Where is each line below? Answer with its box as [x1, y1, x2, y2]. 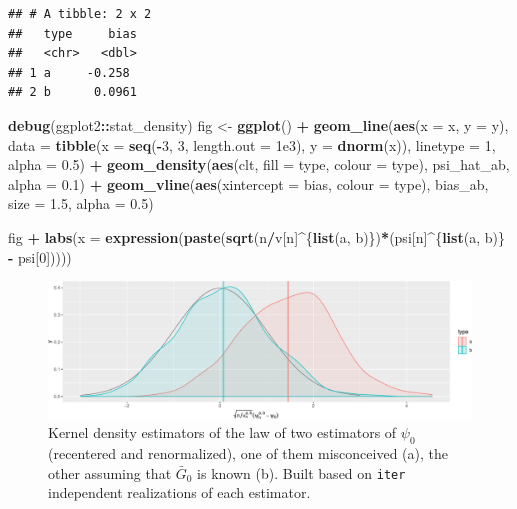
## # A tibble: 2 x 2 [8, 7, 152, 21]
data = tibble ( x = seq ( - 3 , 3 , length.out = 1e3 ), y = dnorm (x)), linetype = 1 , [8, 134, 496, 155]
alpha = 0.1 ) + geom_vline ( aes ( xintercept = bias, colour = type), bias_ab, [8, 173, 489, 194]
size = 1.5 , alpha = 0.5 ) [8, 193, 154, 214]
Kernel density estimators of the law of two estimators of [48, 422, 397, 443]
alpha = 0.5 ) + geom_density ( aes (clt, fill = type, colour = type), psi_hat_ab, [8, 154, 510, 175]
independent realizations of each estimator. [48, 482, 311, 503]
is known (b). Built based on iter [197, 462, 406, 483]
